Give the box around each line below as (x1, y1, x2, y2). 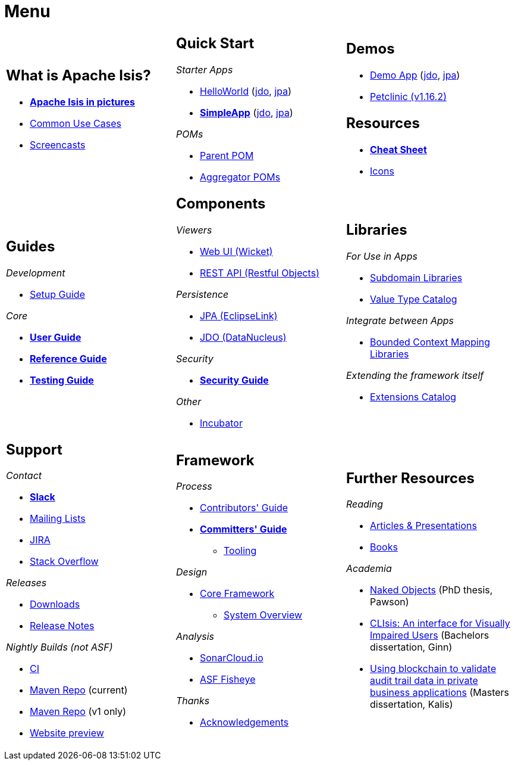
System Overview (223, 609, 303, 621)
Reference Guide (30, 352, 107, 365)
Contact (6, 469, 42, 482)
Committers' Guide (199, 523, 287, 536)
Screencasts (30, 138, 86, 151)
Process (175, 480, 212, 493)
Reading (346, 498, 384, 511)
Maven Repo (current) (30, 684, 128, 696)
